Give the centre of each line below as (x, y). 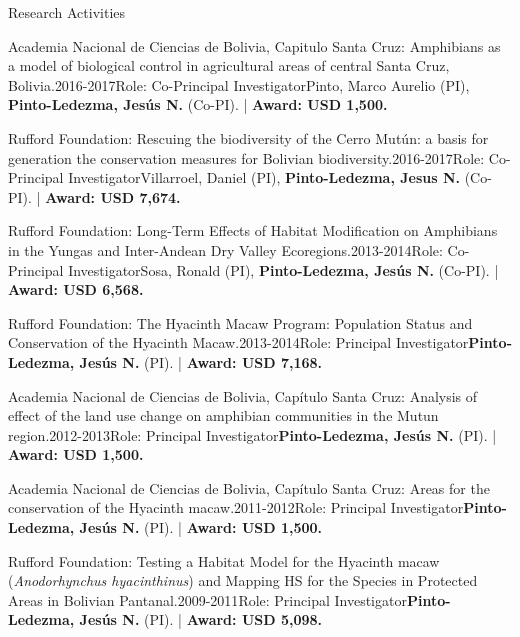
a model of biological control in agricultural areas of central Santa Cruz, (229, 65)
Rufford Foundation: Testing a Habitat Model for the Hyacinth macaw (224, 560)
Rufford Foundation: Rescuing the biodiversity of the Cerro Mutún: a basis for (248, 137)
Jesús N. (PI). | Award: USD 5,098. (201, 619)
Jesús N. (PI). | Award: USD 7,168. (201, 361)
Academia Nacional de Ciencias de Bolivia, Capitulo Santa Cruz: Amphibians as (254, 45)
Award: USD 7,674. (113, 196)
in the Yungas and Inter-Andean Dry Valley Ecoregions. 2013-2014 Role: (225, 249)
